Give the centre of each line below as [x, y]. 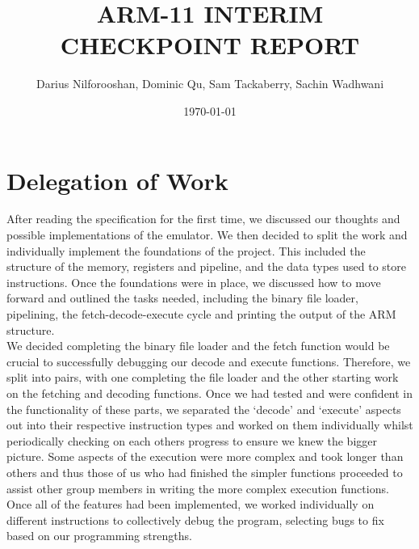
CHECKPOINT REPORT [210, 45]
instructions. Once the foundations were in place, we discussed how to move [194, 282]
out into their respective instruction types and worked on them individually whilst [210, 425]
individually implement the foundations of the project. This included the [186, 250]
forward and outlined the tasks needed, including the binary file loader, [182, 298]
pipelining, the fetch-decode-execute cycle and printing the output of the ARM [201, 314]
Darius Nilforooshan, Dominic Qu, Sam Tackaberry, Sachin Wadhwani [210, 84]
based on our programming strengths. [99, 536]
